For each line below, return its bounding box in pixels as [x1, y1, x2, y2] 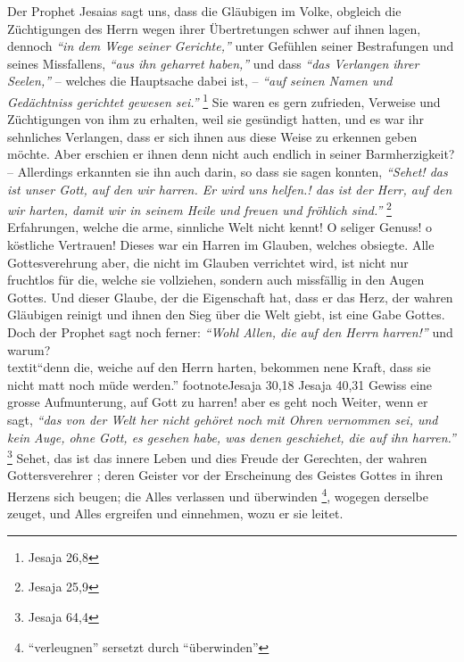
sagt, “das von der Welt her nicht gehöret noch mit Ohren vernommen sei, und [7, 410, 438, 428]
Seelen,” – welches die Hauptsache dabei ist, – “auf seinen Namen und [7, 71, 393, 90]
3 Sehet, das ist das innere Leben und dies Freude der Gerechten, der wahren [7, 446, 427, 467]
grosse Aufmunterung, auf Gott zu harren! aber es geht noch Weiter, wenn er [7, 393, 428, 411]
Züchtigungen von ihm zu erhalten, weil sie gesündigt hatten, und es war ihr [7, 110, 425, 128]
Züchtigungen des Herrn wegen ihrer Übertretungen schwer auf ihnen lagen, [7, 19, 421, 37]
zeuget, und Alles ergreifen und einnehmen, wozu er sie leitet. [7, 504, 344, 523]
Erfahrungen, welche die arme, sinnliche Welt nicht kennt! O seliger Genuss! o [7, 218, 432, 236]
